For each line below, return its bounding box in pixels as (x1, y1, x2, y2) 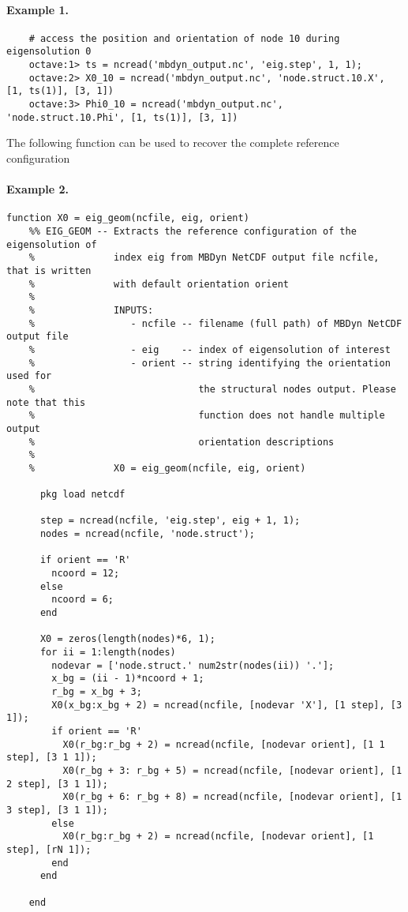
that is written (6, 265, 92, 276)
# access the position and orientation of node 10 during (28, 32, 340, 44)
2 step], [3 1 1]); (6, 778, 108, 790)
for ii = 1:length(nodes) (39, 647, 176, 659)
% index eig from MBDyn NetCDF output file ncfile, (28, 252, 380, 264)
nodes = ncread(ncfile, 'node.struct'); (39, 528, 255, 540)
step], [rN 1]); (6, 843, 92, 855)
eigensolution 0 (6, 46, 92, 58)
